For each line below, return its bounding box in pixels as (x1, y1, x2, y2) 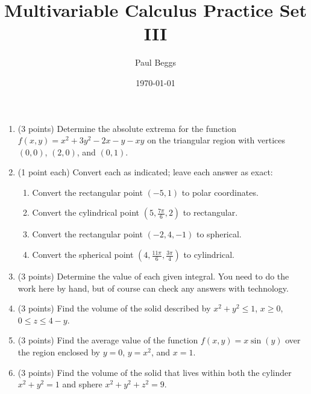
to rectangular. (183, 206, 238, 219)
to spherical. (196, 228, 242, 240)
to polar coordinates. (181, 186, 259, 198)
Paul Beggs (134, 56, 177, 69)
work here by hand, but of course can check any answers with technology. (17, 281, 289, 294)
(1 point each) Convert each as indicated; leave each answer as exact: (17, 166, 273, 178)
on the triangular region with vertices (147, 134, 286, 146)
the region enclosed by (17, 346, 101, 358)
